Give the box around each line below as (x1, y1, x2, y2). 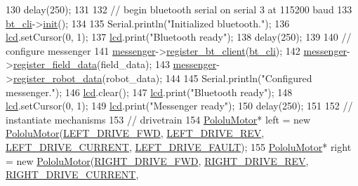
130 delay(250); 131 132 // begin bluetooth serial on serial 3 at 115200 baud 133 (6, 2, 352, 16)
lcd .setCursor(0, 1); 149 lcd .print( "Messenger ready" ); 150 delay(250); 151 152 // (6, 98, 353, 113)
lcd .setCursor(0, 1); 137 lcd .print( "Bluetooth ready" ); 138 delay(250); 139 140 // (6, 29, 352, 44)
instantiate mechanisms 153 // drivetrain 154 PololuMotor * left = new (6, 112, 311, 126)
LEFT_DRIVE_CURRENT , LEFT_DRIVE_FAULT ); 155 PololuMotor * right (6, 139, 352, 154)
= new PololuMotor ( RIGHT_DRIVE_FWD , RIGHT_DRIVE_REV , (6, 153, 309, 168)
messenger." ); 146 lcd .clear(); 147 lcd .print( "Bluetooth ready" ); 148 (6, 84, 293, 99)
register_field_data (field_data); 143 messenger (13, 57, 217, 72)
